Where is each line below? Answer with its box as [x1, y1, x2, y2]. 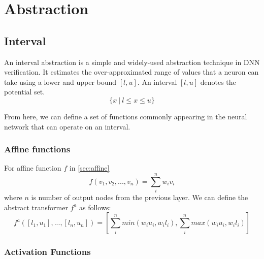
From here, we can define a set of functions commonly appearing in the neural [4, 111, 247, 121]
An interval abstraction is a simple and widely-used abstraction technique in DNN [4, 56, 260, 67]
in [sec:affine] [69, 163, 110, 173]
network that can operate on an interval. [4, 121, 130, 132]
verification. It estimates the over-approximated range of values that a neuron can [4, 67, 259, 77]
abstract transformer [4, 202, 68, 212]
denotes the [200, 76, 236, 87]
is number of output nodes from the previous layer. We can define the [31, 192, 248, 203]
